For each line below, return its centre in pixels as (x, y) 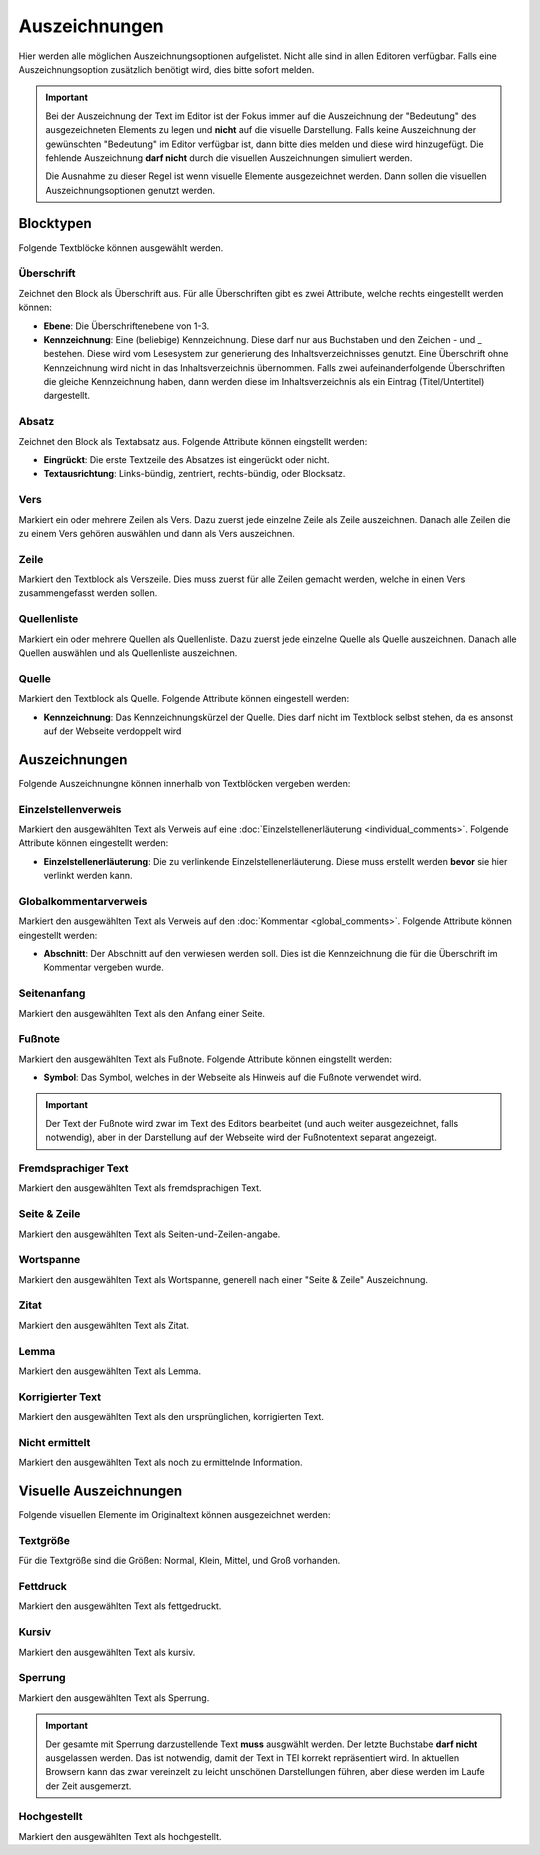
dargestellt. (66, 396)
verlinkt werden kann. (88, 876)
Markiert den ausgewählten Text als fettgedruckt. (120, 1606)
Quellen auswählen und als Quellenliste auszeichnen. (128, 652)
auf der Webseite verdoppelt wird (112, 731)
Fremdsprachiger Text (73, 1168)
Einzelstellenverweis (70, 809)
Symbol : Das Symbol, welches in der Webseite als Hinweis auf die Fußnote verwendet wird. (232, 1077)
